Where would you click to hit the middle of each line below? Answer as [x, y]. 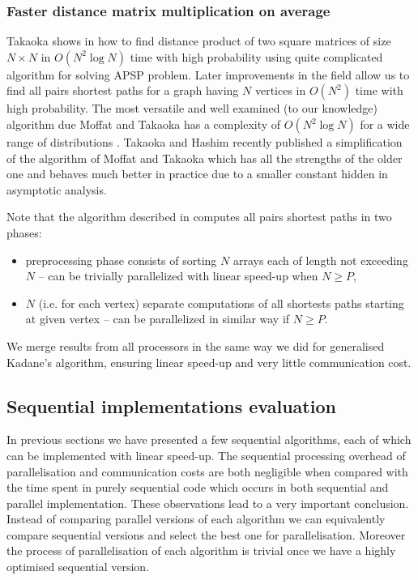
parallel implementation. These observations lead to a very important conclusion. [208, 503]
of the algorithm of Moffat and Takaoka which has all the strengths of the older [205, 158]
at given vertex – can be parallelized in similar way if [158, 319]
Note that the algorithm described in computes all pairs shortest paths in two [199, 217]
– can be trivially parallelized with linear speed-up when [178, 276]
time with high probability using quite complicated [256, 56]
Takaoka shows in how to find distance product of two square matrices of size [199, 41]
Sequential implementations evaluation [171, 405]
